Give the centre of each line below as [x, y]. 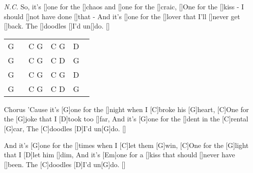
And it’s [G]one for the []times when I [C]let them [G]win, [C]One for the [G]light [126, 145]
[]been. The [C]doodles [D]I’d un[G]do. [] [65, 164]
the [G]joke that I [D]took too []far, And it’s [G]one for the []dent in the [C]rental [126, 119]
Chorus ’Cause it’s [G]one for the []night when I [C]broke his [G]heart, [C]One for [126, 109]
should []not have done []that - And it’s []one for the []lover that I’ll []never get [122, 16]
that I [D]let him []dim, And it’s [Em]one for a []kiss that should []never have [120, 155]
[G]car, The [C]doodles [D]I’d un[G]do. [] [65, 128]
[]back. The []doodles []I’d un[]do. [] [57, 26]
